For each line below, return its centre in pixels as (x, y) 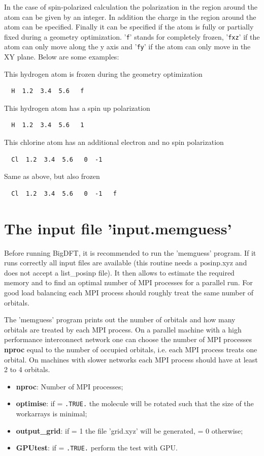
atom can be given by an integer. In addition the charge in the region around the (130, 17)
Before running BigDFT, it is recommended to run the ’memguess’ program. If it (130, 252)
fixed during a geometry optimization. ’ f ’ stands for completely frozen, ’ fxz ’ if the (132, 36)
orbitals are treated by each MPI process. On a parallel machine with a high (123, 329)
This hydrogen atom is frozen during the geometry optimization (103, 73)
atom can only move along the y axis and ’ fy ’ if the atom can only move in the (127, 47)
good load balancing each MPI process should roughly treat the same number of (129, 292)
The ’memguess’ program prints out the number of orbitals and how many (120, 320)
